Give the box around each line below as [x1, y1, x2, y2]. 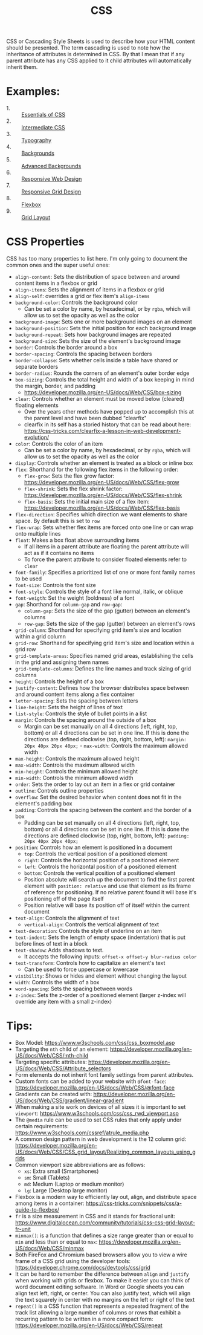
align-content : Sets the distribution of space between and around [14, 273, 180, 281]
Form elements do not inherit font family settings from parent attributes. [14, 1071, 194, 1078]
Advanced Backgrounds [21, 163, 82, 170]
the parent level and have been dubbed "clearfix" [24, 415, 147, 422]
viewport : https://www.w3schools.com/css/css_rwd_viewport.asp [14, 1110, 179, 1117]
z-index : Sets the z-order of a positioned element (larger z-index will [14, 992, 186, 999]
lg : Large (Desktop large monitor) [24, 1187, 108, 1194]
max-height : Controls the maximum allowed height [14, 755, 140, 762]
